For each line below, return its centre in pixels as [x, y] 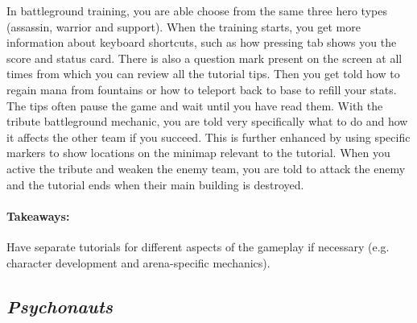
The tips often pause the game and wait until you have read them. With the [195, 105]
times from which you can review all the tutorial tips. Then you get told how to [203, 74]
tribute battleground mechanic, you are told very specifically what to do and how [207, 121]
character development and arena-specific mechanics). [138, 262]
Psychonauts [60, 306]
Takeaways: [38, 215]
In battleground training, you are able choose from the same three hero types [197, 10]
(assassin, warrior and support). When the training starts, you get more [184, 26]
